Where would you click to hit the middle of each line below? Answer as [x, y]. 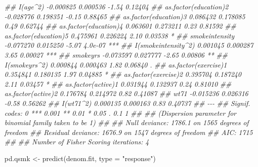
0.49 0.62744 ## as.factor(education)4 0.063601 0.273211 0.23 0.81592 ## [120, 26]
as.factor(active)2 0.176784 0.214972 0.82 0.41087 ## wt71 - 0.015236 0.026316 [127, 93]
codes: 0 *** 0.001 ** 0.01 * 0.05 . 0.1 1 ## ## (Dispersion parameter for [121, 113]
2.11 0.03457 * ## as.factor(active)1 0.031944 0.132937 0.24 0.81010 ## [118, 83]
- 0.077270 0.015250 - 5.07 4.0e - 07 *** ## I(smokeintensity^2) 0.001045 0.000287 [129, 45]
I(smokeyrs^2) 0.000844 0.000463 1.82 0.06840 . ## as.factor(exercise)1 [116, 64]
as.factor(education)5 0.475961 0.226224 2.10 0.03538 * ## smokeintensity [119, 35]
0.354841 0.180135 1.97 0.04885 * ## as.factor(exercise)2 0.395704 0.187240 [123, 74]
